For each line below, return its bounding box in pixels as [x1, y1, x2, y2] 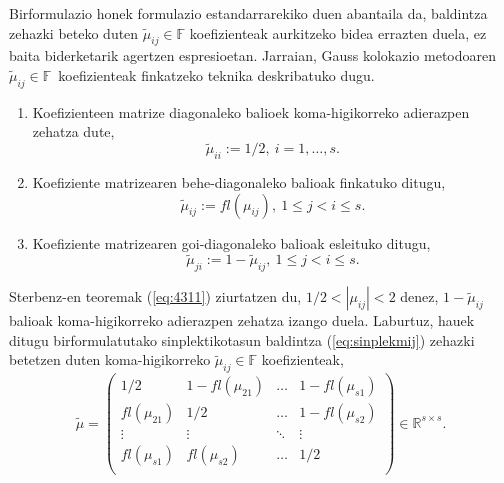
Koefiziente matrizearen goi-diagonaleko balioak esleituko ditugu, [32, 232, 431, 253]
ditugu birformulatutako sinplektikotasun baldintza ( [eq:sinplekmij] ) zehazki [9, 329, 475, 350]
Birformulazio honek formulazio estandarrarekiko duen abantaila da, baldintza [9, 3, 488, 23]
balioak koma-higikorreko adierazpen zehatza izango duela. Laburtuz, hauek [9, 310, 475, 331]
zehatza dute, [32, 121, 115, 142]
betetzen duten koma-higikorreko [9, 349, 211, 370]
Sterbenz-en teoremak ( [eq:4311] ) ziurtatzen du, [9, 286, 302, 307]
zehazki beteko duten [9, 22, 139, 43]
